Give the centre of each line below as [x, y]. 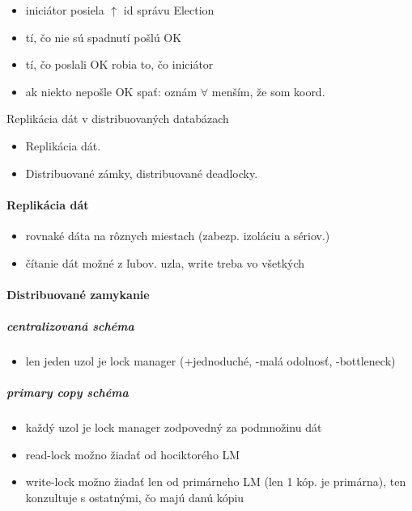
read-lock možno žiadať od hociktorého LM [133, 454]
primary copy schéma [68, 393]
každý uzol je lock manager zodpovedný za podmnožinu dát [174, 427]
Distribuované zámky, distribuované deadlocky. [142, 173]
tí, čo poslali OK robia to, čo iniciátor [119, 64]
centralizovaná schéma [70, 325]
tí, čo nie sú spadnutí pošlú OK [104, 37]
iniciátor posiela [65, 10]
